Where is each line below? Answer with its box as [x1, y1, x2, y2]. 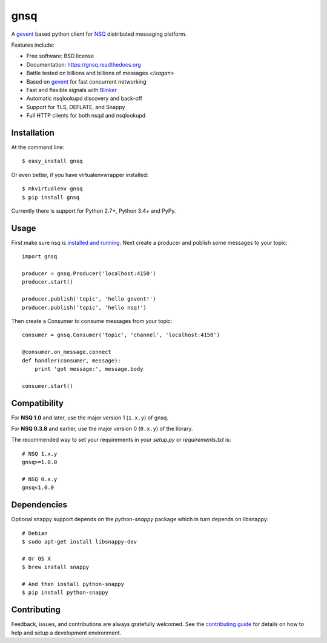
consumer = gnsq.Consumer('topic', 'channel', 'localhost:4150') [22, 331, 220, 339]
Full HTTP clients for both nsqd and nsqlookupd [26, 112, 146, 119]
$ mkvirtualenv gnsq [22, 185, 83, 192]
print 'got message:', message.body [34, 365, 144, 372]
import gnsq [22, 253, 58, 260]
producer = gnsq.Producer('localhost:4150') [22, 270, 157, 277]
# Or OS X [22, 555, 51, 562]
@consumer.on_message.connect [22, 348, 112, 356]
